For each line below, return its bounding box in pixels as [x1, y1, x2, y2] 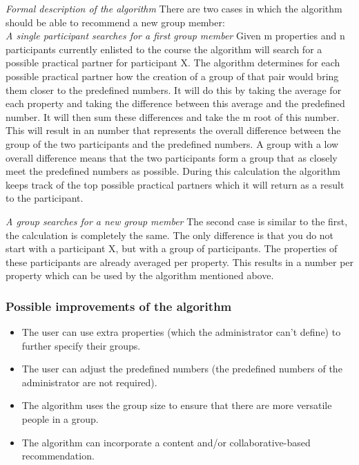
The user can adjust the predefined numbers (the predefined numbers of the [21, 361, 342, 376]
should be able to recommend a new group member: [6, 15, 225, 29]
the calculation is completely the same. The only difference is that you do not [6, 227, 334, 242]
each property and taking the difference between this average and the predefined [6, 96, 345, 111]
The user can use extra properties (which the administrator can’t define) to [21, 325, 341, 339]
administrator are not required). [21, 374, 157, 389]
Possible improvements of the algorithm [6, 297, 232, 314]
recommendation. [21, 448, 95, 463]
